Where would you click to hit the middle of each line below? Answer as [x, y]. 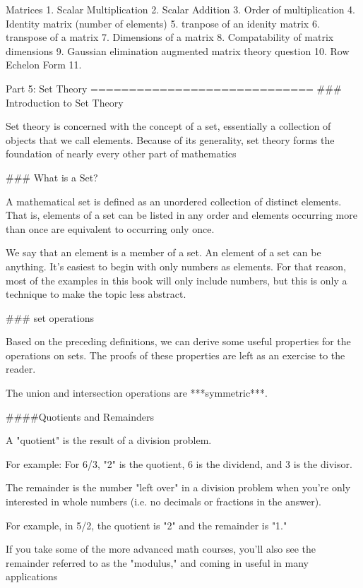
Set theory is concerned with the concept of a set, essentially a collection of [168, 126]
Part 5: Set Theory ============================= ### [174, 88]
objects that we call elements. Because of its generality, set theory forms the [170, 139]
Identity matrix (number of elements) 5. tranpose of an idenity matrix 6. [163, 23]
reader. [21, 369]
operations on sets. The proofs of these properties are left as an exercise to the [175, 355]
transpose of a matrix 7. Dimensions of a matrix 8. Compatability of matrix [170, 37]
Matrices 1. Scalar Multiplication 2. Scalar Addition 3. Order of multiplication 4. [181, 9]
